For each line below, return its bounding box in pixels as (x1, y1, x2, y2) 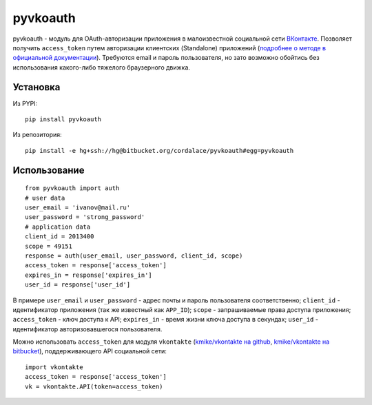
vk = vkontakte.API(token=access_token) (25, 382, 163, 391)
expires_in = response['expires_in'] (25, 271, 153, 279)
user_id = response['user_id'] (25, 281, 131, 289)
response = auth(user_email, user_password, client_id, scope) (25, 251, 243, 260)
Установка (12, 81, 61, 93)
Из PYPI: (12, 99, 38, 107)
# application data (25, 222, 91, 231)
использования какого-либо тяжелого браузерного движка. (12, 63, 191, 72)
